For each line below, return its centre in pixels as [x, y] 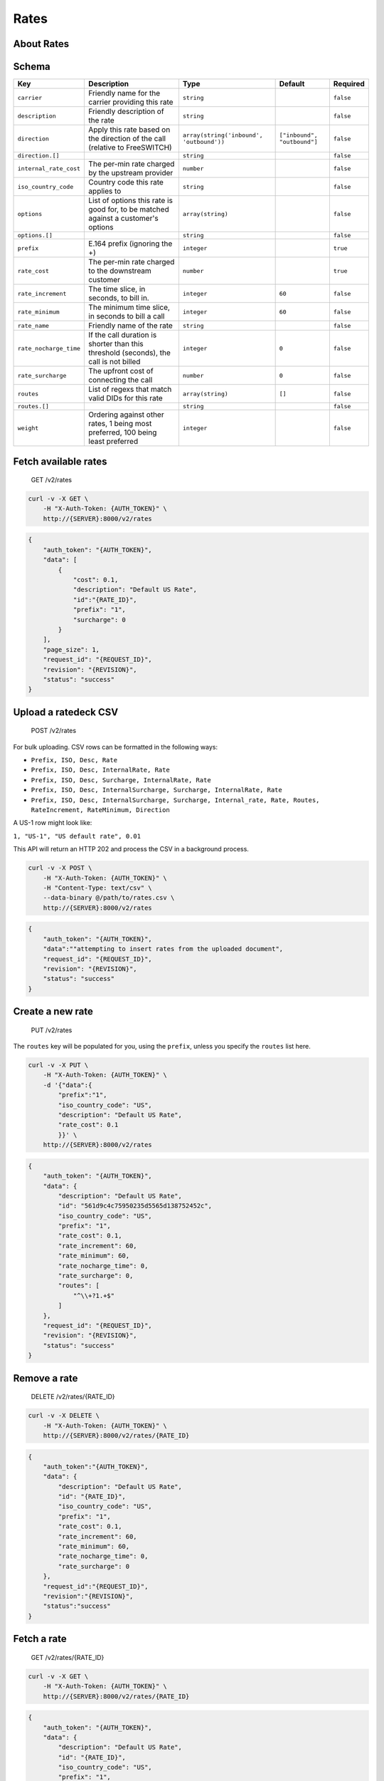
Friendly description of [126, 112]
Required [349, 84]
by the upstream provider [131, 173]
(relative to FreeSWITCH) [130, 147]
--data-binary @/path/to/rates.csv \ [109, 898]
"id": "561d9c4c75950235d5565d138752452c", [135, 1206]
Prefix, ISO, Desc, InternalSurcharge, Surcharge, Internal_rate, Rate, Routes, [175, 800]
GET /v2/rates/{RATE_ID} [68, 1657]
